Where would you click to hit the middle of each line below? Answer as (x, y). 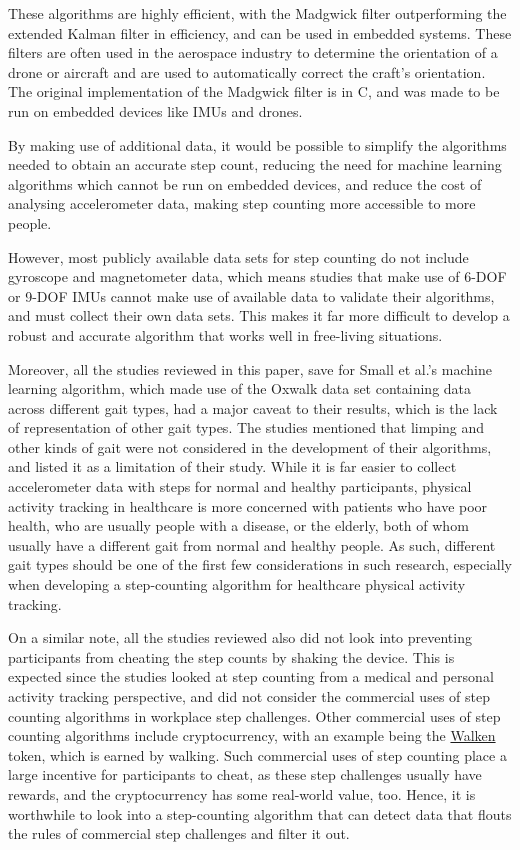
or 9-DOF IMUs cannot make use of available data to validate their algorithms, (251, 295)
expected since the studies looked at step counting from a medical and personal (251, 676)
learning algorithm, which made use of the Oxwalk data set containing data (240, 388)
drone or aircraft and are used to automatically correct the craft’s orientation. (247, 71)
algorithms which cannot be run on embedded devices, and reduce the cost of (245, 183)
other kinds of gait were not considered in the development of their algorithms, (250, 446)
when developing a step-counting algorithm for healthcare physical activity (237, 584)
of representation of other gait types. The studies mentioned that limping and (246, 427)
